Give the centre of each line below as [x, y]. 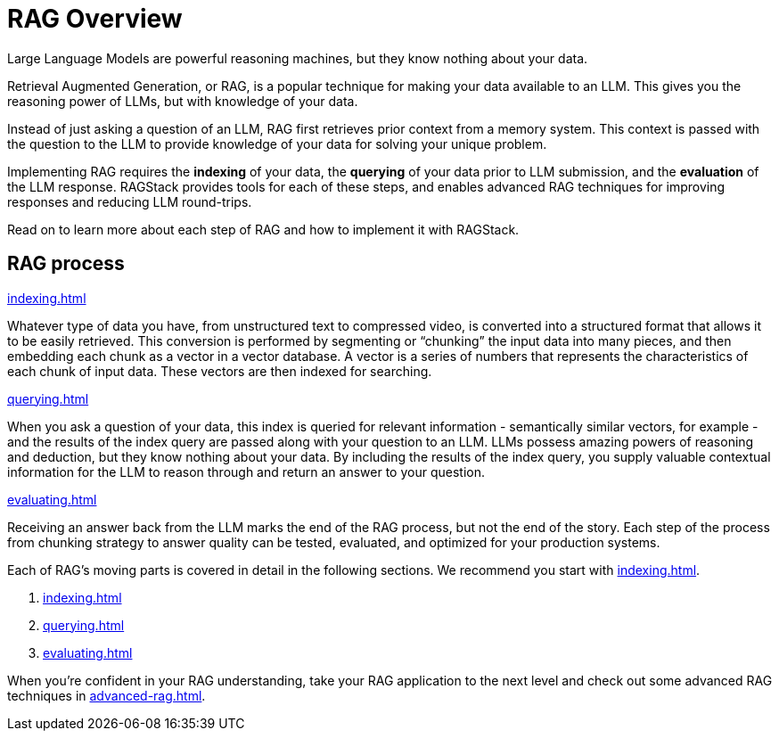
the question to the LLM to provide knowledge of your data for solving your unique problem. [277, 143]
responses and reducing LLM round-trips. [130, 201]
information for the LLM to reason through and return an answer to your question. [246, 471]
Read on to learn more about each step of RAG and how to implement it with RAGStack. [263, 229]
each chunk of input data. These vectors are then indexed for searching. [220, 371]
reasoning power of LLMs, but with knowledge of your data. [183, 101]
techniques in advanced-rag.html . [107, 695]
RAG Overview [95, 19]
